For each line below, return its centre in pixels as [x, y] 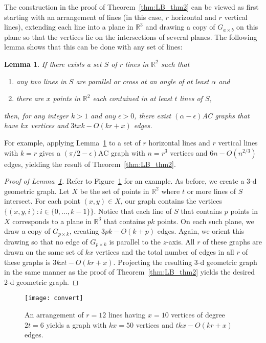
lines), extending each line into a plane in [69, 27]
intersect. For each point [42, 201]
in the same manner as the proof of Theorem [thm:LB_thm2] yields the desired [130, 272]
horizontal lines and [179, 142]
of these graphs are [232, 241]
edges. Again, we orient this [201, 231]
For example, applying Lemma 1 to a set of [72, 142]
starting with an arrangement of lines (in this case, [84, 17]
